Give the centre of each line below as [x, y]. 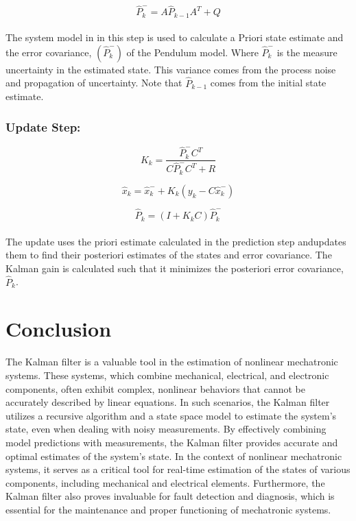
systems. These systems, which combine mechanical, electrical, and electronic [167, 375]
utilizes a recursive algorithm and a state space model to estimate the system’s [171, 415]
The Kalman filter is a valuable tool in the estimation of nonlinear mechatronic [172, 362]
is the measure [307, 52]
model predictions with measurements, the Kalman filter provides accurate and [172, 442]
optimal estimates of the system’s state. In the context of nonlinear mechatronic [174, 456]
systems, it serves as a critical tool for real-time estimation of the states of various [178, 469]
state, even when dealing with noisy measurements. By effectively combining [166, 429]
